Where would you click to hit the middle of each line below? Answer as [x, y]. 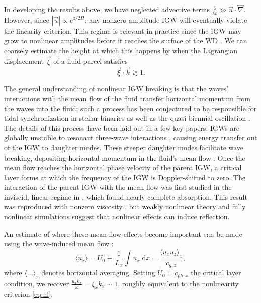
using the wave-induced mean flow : [59, 243]
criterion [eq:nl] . [28, 294]
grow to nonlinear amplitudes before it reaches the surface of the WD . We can [126, 41]
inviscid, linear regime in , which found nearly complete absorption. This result [126, 197]
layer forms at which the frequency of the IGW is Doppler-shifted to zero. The [125, 177]
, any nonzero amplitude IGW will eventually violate [166, 19]
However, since [27, 19]
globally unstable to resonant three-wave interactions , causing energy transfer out [131, 138]
